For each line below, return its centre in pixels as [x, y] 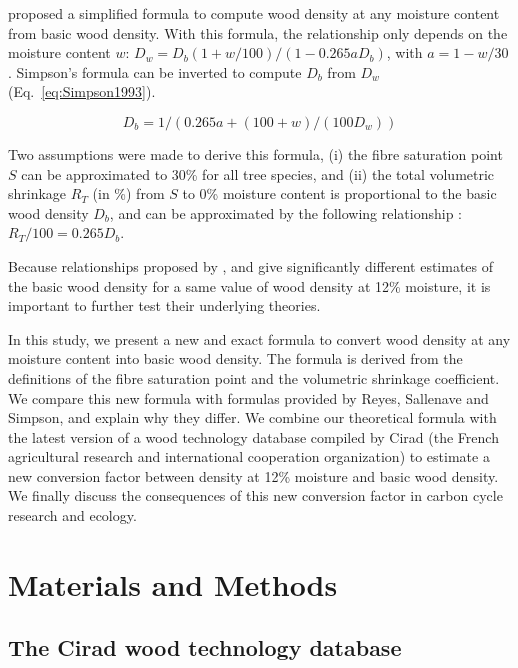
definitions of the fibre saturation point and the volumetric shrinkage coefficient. [254, 377]
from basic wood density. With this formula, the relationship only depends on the [258, 32]
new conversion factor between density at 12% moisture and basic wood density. [253, 475]
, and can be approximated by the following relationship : [285, 212]
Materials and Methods [173, 583]
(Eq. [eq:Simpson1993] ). [82, 91]
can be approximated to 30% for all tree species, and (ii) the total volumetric [258, 173]
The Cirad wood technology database [205, 647]
